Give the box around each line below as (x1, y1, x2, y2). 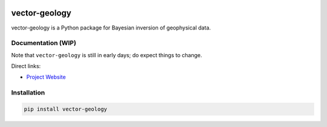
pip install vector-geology (24, 105, 107, 113)
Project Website (26, 73, 66, 81)
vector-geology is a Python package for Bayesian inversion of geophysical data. (11, 24, 211, 31)
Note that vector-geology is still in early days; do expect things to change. (11, 51, 202, 58)
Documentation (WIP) (11, 39, 77, 48)
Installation (11, 88, 45, 97)
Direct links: (11, 63, 41, 70)
